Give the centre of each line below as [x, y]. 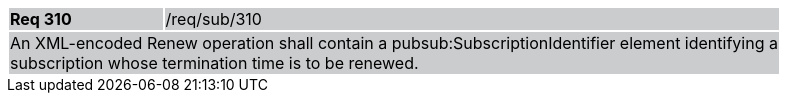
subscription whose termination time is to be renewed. [214, 63]
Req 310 [41, 19]
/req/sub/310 [213, 19]
